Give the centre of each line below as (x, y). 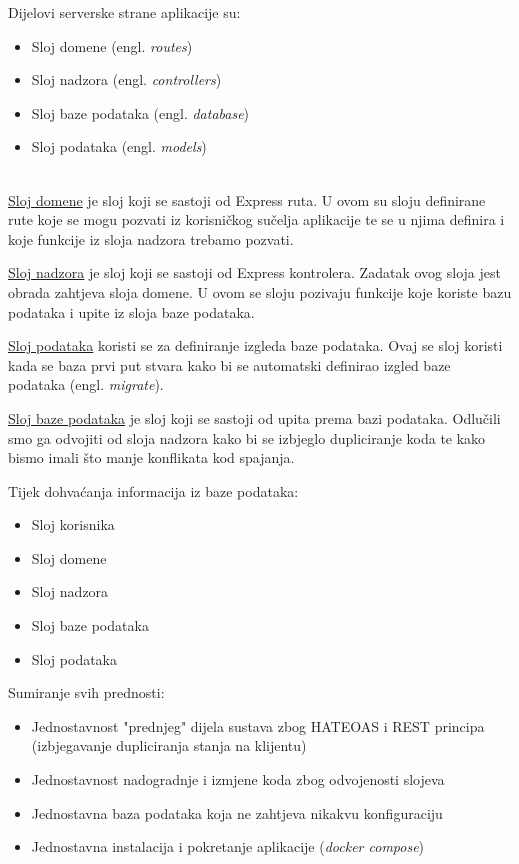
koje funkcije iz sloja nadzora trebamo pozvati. (151, 238)
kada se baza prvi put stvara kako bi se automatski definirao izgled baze (229, 364)
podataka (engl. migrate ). (86, 384)
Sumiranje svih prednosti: (86, 692)
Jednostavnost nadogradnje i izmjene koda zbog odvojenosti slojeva (238, 779)
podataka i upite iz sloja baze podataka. (131, 311)
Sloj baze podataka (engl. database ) (140, 112)
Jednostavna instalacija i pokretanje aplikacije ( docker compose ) (228, 846)
